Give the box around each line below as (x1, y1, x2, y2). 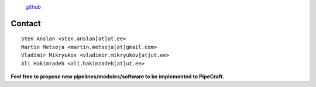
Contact (11, 18, 41, 29)
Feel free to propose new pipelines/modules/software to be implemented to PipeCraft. (11, 73, 225, 80)
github (25, 4, 41, 10)
